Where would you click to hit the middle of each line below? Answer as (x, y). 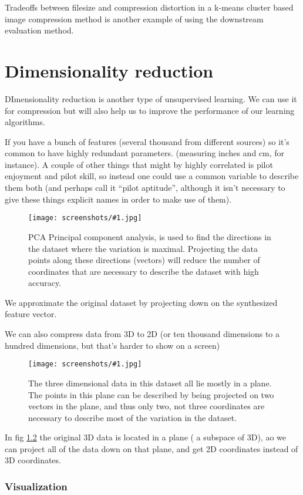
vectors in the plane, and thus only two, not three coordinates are (147, 406)
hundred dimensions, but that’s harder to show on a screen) (112, 345)
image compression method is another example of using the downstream (134, 18)
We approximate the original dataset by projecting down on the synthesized (141, 302)
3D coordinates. (33, 460)
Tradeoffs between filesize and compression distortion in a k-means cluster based (149, 7)
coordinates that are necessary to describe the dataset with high (144, 271)
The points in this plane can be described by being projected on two (151, 394)
